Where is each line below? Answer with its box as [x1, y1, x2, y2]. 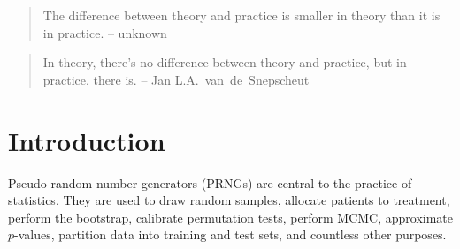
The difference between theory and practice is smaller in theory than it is [42, 6, 441, 24]
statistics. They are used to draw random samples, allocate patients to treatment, [8, 191, 450, 209]
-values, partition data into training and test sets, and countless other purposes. [14, 225, 447, 244]
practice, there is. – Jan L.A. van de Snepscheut [42, 70, 310, 88]
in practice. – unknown [42, 23, 167, 41]
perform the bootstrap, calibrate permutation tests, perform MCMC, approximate [8, 207, 454, 226]
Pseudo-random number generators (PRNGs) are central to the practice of [8, 173, 412, 192]
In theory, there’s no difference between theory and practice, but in [42, 53, 407, 72]
